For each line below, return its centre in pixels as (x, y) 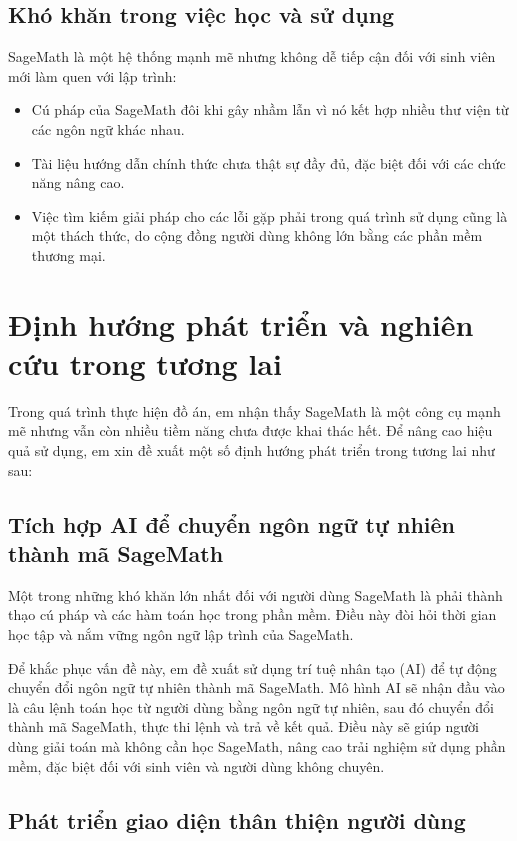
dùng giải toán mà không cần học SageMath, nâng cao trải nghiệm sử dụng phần (257, 745)
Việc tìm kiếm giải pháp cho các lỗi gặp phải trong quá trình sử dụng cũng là (269, 215)
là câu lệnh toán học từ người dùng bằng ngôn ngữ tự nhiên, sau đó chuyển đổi (251, 706)
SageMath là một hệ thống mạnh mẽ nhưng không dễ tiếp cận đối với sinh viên (252, 56)
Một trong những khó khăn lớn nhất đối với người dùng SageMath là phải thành (255, 594)
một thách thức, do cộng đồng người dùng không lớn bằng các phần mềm (257, 235)
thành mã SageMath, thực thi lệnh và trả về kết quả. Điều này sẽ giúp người (243, 726)
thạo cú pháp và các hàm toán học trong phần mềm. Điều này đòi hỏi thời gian (252, 614)
